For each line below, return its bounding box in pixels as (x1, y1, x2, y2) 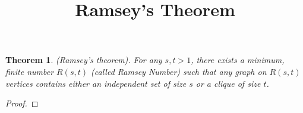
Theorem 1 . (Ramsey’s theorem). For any (5, 54, 162, 66)
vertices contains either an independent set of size (5, 77, 187, 89)
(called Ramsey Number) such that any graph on (91, 65, 267, 77)
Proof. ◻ (5, 97, 39, 109)
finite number (5, 65, 54, 77)
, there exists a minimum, (191, 54, 285, 66)
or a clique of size (195, 77, 261, 89)
